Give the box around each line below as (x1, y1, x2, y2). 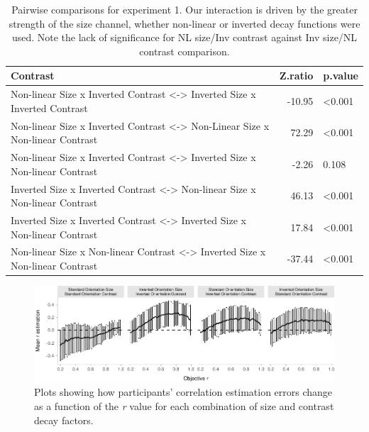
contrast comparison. (139, 43, 230, 58)
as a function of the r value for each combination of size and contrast (34, 399, 334, 413)
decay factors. (34, 412, 94, 427)
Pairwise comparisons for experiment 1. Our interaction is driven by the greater (11, 2, 358, 16)
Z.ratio (279, 68, 314, 83)
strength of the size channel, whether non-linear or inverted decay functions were (9, 16, 360, 31)
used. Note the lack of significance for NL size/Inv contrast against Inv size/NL (11, 30, 358, 45)
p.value (323, 68, 358, 83)
